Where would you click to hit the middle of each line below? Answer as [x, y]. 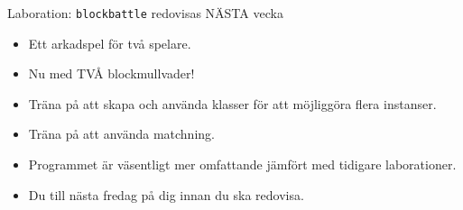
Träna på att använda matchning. [121, 134]
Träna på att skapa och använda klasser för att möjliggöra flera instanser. [232, 103]
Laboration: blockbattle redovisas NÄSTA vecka [145, 13]
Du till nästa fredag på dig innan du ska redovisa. [166, 194]
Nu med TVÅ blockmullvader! [111, 73]
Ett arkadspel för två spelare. [110, 43]
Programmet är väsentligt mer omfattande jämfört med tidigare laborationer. [242, 164]
